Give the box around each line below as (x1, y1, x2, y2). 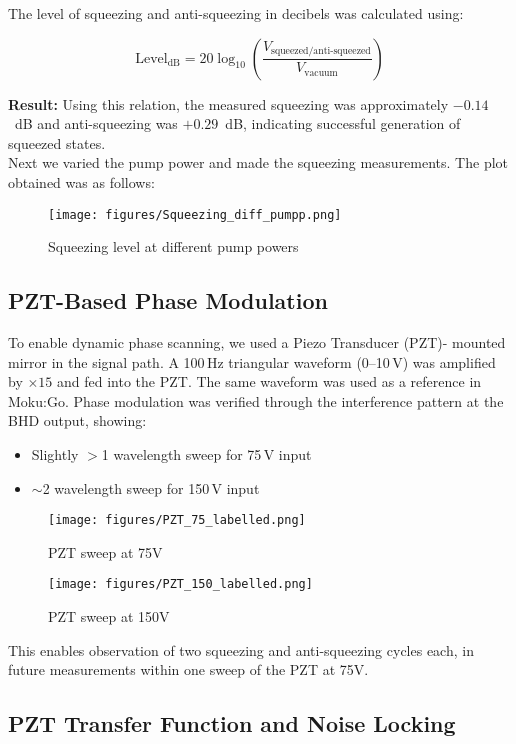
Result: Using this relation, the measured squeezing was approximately (8, 93, 449, 114)
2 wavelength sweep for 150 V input (42, 477, 260, 498)
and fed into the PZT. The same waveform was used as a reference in (57, 371, 482, 392)
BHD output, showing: (8, 410, 147, 431)
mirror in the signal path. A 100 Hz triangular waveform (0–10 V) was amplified (8, 351, 496, 372)
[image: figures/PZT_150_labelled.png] (48, 577, 313, 592)
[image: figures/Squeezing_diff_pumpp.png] (48, 207, 342, 222)
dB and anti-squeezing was (14, 113, 178, 134)
